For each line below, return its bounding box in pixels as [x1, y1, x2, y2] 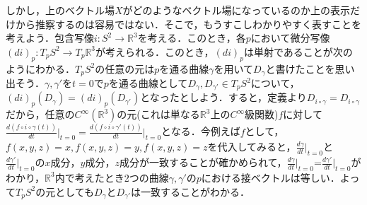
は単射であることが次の [243, 44, 353, 59]
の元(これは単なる [117, 107, 200, 122]
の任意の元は [95, 61, 155, 76]
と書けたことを [265, 61, 335, 76]
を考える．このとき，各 [137, 30, 246, 45]
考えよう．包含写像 [6, 30, 94, 45]
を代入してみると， [207, 139, 296, 154]
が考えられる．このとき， [95, 44, 214, 59]
